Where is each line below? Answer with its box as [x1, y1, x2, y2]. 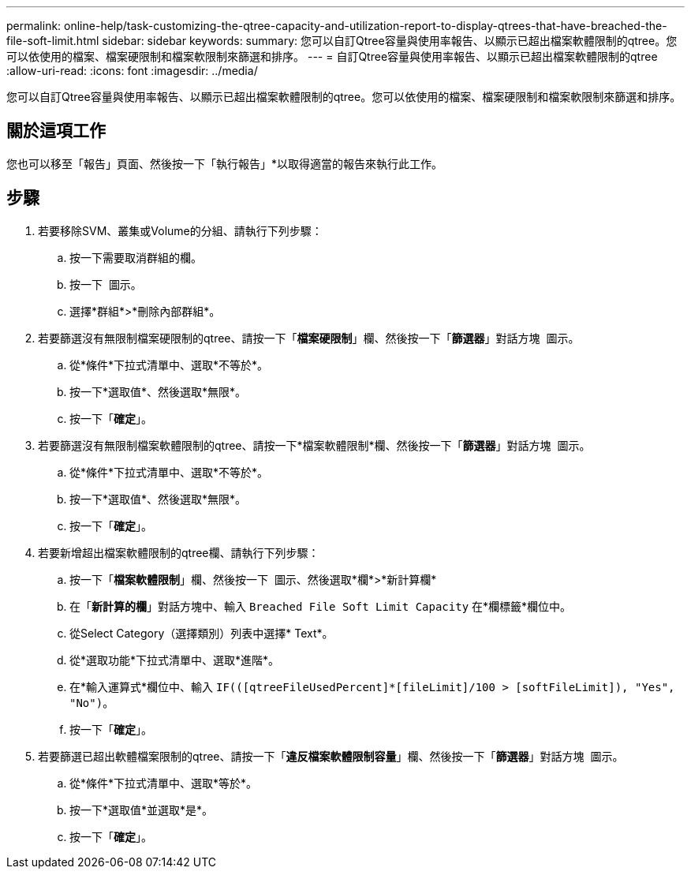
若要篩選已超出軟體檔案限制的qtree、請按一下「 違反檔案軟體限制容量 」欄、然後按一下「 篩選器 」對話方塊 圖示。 [38, 749, 624, 763]
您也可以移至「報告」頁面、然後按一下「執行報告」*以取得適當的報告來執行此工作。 [6, 156, 443, 170]
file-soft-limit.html [6, 34, 99, 47]
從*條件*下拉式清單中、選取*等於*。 [69, 776, 258, 790]
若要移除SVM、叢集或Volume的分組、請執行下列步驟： [38, 223, 323, 237]
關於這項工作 [6, 121, 106, 141]
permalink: [6, 19, 62, 32]
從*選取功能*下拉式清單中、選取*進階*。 [69, 653, 280, 667]
